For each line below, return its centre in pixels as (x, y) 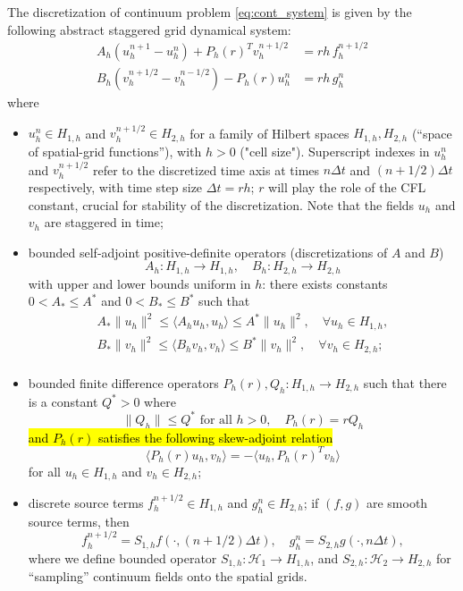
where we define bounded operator (122, 557)
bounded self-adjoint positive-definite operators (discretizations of (208, 252)
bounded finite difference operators (123, 382)
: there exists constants (325, 283)
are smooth (397, 502)
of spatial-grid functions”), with (115, 151)
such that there (405, 382)
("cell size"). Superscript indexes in (335, 151)
